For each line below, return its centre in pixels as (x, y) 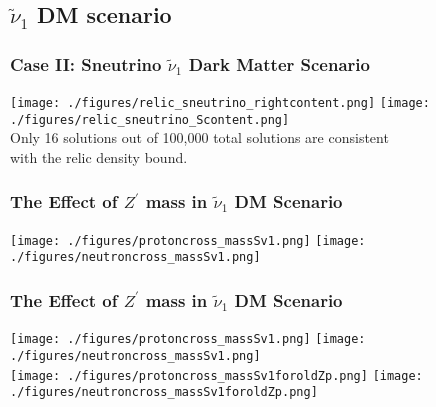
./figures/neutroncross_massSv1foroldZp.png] (164, 392)
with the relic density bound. (99, 156)
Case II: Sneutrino (86, 63)
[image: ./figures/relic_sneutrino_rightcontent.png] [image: (220, 103)
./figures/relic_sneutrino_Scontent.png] (150, 119)
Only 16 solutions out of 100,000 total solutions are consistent (199, 137)
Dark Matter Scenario (279, 63)
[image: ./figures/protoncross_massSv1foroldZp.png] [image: (216, 375)
